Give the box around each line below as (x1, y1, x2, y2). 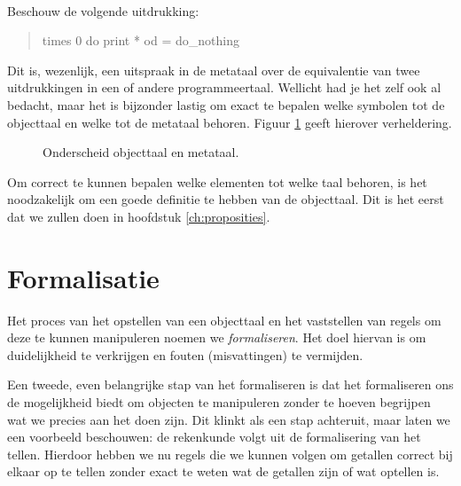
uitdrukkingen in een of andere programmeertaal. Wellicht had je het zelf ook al (7, 78, 441, 97)
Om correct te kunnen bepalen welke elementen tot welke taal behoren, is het (7, 172, 427, 191)
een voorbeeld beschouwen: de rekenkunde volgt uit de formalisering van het (7, 427, 421, 446)
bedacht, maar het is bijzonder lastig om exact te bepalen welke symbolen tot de (7, 95, 445, 114)
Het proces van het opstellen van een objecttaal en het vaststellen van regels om (7, 310, 441, 329)
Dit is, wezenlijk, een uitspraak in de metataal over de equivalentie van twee (7, 60, 420, 79)
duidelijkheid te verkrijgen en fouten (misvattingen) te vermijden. (7, 345, 363, 364)
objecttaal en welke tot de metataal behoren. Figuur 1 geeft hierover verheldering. (7, 113, 452, 131)
